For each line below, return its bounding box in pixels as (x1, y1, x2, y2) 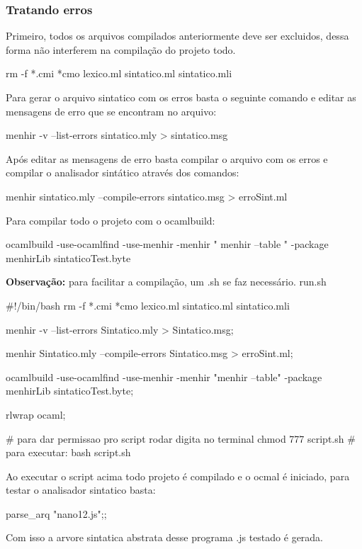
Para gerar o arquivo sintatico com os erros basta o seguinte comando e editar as (6, 90, 356, 104)
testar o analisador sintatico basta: (6, 482, 156, 497)
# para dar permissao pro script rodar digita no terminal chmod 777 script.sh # (6, 431, 356, 446)
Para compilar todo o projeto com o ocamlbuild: (6, 213, 215, 227)
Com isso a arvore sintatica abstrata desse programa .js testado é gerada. (6, 530, 324, 545)
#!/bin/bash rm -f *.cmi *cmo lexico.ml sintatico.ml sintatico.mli (6, 298, 290, 312)
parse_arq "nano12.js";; (6, 506, 107, 521)
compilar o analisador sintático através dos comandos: (6, 165, 239, 180)
